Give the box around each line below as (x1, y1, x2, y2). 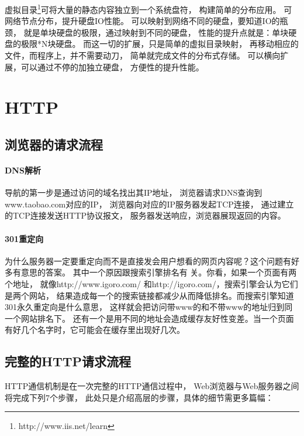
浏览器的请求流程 (5, 135, 103, 153)
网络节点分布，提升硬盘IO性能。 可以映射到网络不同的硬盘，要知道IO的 (5, 15, 280, 27)
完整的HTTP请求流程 (5, 352, 132, 370)
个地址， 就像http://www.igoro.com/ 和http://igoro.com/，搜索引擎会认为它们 (5, 277, 298, 289)
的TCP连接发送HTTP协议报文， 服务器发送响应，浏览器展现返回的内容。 (5, 209, 286, 222)
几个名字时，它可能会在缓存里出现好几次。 (20, 323, 185, 336)
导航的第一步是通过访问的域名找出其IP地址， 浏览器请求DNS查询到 (5, 186, 262, 199)
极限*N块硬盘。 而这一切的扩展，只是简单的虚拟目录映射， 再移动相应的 (20, 38, 299, 50)
